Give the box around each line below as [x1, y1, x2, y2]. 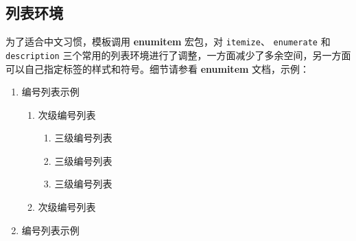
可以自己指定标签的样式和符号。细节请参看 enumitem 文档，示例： [5, 61, 310, 76]
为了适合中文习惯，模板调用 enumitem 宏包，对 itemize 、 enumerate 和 [5, 34, 331, 49]
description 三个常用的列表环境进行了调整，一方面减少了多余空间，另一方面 [5, 47, 351, 62]
